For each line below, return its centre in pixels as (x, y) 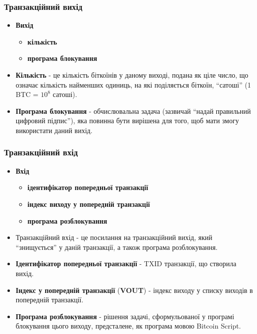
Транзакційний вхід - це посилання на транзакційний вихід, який (114, 237)
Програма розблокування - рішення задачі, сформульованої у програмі (125, 316)
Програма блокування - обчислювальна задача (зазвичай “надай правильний (133, 111)
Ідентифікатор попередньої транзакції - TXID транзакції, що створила (126, 263)
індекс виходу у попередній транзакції (89, 204)
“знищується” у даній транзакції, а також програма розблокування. (117, 247)
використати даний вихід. (54, 130)
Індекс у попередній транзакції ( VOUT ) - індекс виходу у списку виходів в (134, 290)
